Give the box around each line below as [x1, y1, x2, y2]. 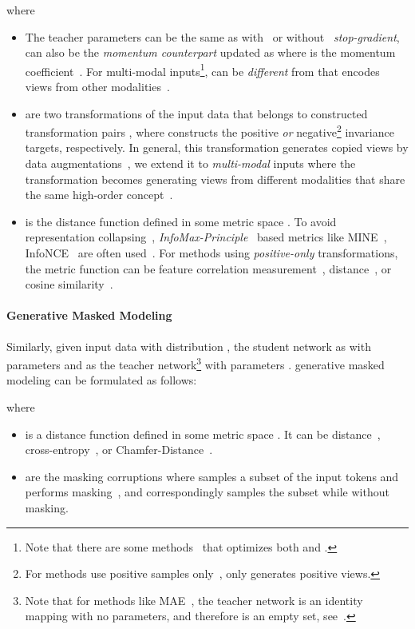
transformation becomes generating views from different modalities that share [25, 170, 405, 187]
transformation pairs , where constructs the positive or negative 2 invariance [25, 121, 394, 140]
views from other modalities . [25, 78, 170, 95]
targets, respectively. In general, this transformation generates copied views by [25, 139, 409, 156]
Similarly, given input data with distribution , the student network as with [6, 337, 371, 354]
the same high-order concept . [25, 186, 173, 203]
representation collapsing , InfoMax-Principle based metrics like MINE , [25, 229, 387, 245]
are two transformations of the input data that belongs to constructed [25, 105, 368, 121]
